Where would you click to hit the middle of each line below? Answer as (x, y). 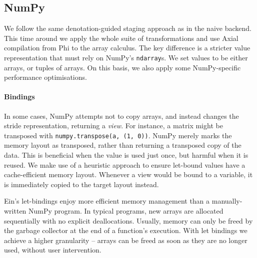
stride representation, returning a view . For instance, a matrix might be (113, 126)
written (15, 211)
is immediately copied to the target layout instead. (81, 184)
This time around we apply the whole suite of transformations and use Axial (121, 38)
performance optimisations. (45, 77)
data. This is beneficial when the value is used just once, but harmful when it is (126, 155)
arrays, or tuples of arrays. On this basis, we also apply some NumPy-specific (122, 67)
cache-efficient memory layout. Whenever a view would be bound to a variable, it (128, 174)
